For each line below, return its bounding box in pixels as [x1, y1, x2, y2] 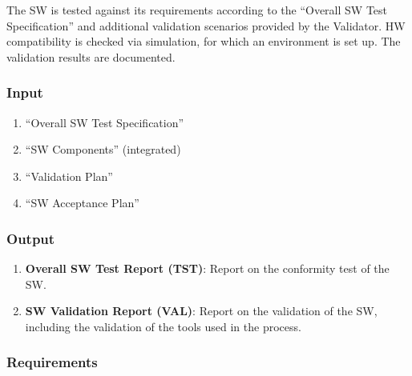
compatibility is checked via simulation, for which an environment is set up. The [6, 33, 401, 50]
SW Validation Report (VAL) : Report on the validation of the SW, [25, 302, 378, 319]
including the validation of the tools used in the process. [25, 318, 301, 334]
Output [6, 228, 55, 248]
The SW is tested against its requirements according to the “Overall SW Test [6, 2, 388, 18]
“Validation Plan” [25, 167, 113, 184]
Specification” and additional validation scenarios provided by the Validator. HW [6, 17, 406, 34]
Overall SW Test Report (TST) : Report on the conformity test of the [25, 260, 390, 277]
